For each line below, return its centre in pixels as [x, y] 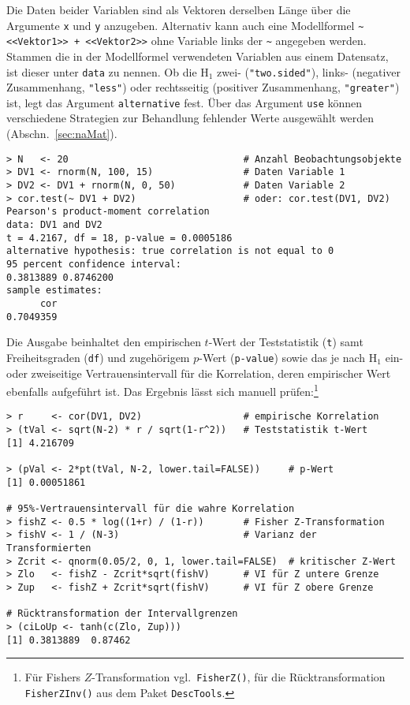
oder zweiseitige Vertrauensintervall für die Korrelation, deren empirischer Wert [199, 373]
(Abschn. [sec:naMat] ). [62, 134]
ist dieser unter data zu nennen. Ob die [102, 71]
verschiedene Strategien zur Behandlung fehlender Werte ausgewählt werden [190, 118]
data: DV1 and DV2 [54, 224]
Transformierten [49, 548]
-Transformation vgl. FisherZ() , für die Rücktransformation [239, 677]
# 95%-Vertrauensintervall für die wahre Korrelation [151, 508]
